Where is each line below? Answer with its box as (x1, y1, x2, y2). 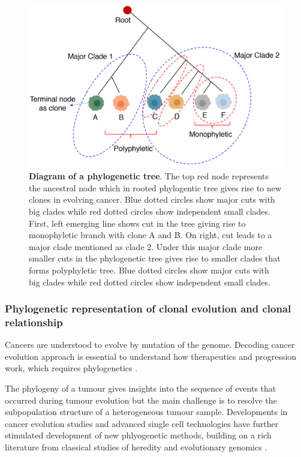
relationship (5, 315, 63, 329)
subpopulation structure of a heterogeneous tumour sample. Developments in (5, 405, 288, 418)
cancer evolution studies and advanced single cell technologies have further (5, 417, 279, 429)
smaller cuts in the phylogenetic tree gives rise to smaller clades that (29, 252, 281, 264)
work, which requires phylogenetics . (5, 362, 138, 374)
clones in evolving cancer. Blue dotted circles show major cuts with (29, 193, 275, 206)
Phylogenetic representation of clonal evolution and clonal (5, 301, 291, 316)
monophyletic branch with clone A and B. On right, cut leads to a (29, 228, 272, 241)
